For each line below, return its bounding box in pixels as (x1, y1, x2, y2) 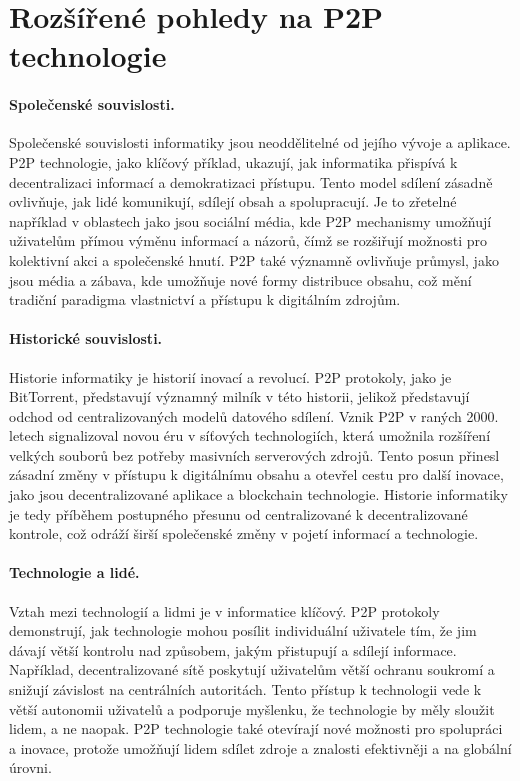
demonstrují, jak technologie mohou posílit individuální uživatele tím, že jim (9, 620, 477, 641)
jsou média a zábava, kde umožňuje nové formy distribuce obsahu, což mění (9, 269, 472, 290)
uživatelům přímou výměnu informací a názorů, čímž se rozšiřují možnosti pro (9, 230, 488, 251)
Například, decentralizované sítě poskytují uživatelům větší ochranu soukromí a (9, 659, 495, 680)
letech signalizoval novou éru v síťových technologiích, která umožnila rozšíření (9, 425, 491, 446)
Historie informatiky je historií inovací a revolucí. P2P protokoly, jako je (9, 366, 452, 387)
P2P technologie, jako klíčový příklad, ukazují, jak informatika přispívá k (9, 151, 458, 172)
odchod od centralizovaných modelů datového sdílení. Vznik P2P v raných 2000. (9, 405, 499, 426)
